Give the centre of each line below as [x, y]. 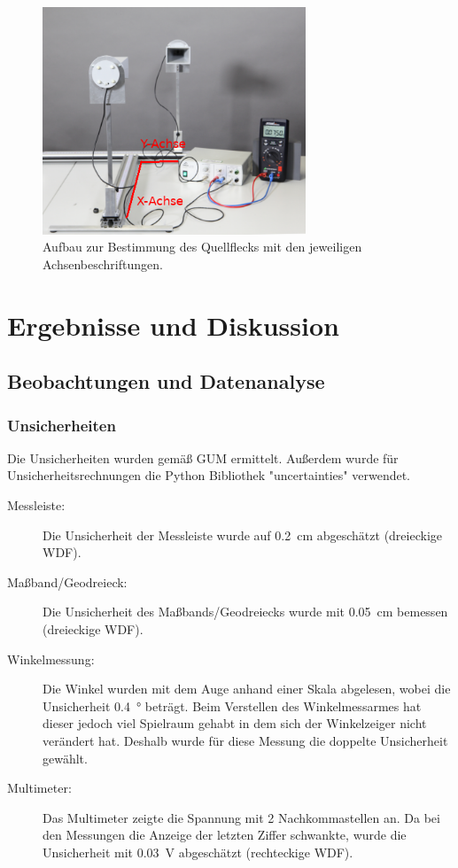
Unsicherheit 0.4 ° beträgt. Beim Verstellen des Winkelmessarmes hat [232, 705]
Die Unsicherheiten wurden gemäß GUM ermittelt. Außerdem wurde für [203, 457]
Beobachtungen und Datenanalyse [166, 381]
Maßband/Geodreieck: [67, 581]
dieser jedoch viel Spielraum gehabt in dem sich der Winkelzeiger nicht [235, 723]
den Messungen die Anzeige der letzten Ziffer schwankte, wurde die [225, 835]
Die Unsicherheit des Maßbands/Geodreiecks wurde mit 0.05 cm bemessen [245, 612]
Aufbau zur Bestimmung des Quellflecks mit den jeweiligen [202, 247]
